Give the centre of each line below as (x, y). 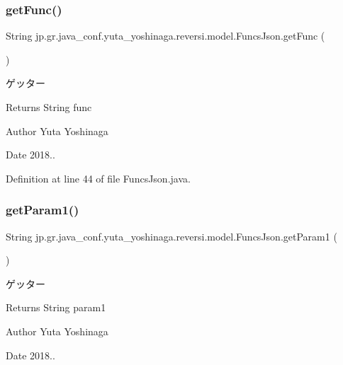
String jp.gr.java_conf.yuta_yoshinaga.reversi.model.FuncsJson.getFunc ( (165, 36)
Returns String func (49, 107)
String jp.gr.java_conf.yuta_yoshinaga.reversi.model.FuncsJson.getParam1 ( (171, 236)
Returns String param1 (56, 307)
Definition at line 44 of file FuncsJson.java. (98, 178)
